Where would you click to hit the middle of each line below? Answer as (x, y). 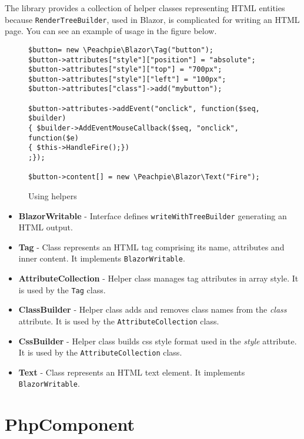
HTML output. (46, 227)
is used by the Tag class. (62, 289)
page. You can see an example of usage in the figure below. (111, 31)
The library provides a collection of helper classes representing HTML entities (145, 8)
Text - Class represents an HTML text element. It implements (132, 372)
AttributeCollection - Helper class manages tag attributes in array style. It (158, 278)
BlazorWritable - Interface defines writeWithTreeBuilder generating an (153, 215)
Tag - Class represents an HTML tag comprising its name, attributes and (151, 247)
